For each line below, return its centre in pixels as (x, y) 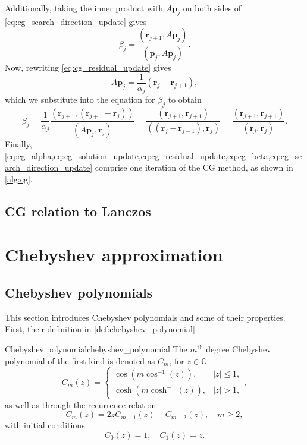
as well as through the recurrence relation (81, 404)
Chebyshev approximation (114, 255)
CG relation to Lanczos (78, 211)
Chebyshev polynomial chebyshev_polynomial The (96, 348)
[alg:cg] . (19, 179)
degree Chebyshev (239, 348)
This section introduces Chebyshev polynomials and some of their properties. (145, 317)
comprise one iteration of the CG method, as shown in (194, 167)
